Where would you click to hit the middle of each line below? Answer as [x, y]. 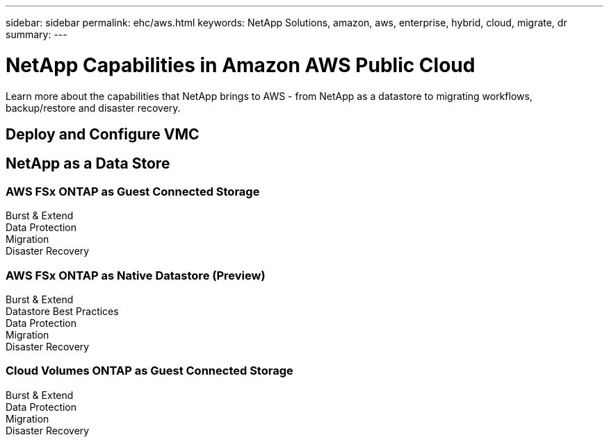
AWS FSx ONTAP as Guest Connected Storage [133, 191]
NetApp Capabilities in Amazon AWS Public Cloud [241, 65]
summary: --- [36, 34]
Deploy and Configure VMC [103, 134]
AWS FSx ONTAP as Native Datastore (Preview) [136, 275]
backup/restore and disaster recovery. [93, 108]
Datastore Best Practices [62, 311]
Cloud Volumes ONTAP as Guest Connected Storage [149, 371]
